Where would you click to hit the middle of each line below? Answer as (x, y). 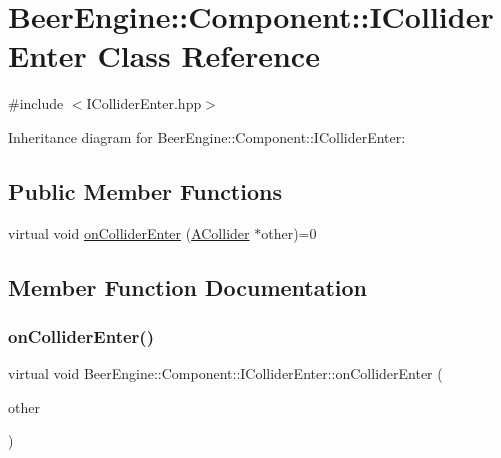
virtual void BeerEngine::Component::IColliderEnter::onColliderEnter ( (225, 373)
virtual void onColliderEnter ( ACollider (129, 232)
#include (36, 103)
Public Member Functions (145, 190)
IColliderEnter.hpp (144, 103)
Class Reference (208, 55)
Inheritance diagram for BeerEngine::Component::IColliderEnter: (207, 136)
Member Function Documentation (188, 286)
